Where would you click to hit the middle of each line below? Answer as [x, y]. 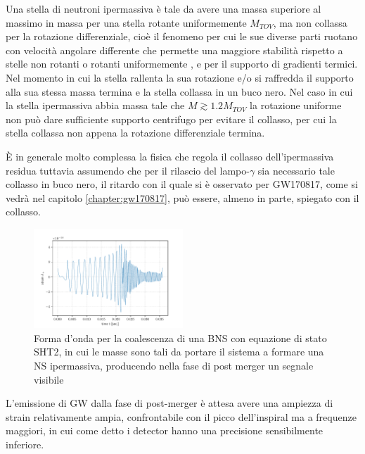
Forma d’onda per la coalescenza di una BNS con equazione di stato [180, 338]
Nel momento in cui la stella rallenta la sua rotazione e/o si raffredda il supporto [180, 77]
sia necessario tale [296, 170]
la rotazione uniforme [296, 105]
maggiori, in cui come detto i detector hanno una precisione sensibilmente [165, 430]
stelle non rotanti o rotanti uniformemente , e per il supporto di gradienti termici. [182, 64]
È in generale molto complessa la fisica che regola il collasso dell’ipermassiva [170, 156]
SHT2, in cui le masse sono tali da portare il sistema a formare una [179, 352]
